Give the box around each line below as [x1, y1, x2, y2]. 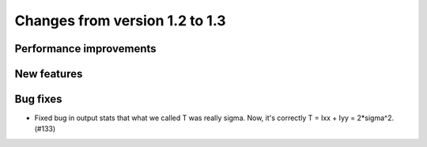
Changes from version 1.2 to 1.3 [14, 12, 226, 29]
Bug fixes [14, 92, 62, 106]
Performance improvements [14, 42, 157, 55]
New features [14, 67, 83, 81]
